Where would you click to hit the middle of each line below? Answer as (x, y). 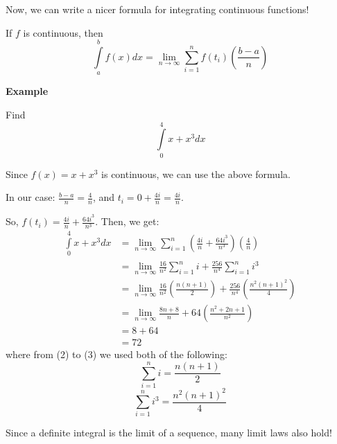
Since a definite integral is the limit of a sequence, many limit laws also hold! (169, 433)
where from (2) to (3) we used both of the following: (116, 354)
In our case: (31, 197)
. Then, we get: (127, 221)
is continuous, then (63, 32)
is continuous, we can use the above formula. (196, 174)
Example (27, 91)
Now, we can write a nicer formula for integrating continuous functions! (157, 9)
